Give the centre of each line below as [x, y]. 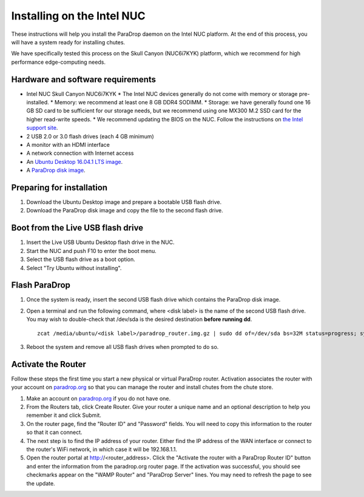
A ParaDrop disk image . [56, 171]
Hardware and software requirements [84, 79]
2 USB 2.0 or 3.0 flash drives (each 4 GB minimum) [90, 136]
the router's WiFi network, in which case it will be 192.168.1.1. [102, 450]
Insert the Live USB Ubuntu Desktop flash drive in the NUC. [100, 242]
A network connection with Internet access [80, 153]
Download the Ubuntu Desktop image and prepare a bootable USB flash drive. [124, 202]
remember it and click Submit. [64, 415]
